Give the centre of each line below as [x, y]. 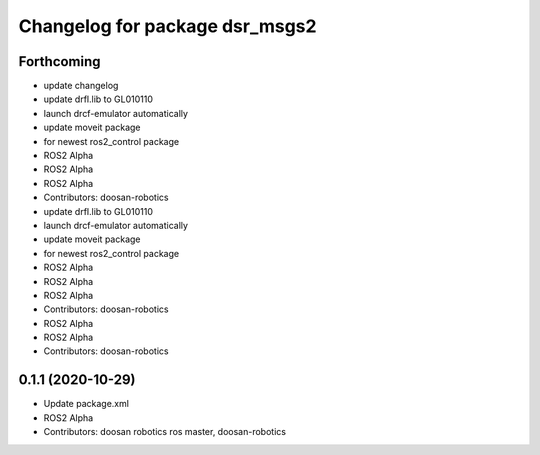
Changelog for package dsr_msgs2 [167, 26]
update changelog [81, 86]
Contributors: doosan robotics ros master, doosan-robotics [165, 432]
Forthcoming [59, 61]
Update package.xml [86, 404]
